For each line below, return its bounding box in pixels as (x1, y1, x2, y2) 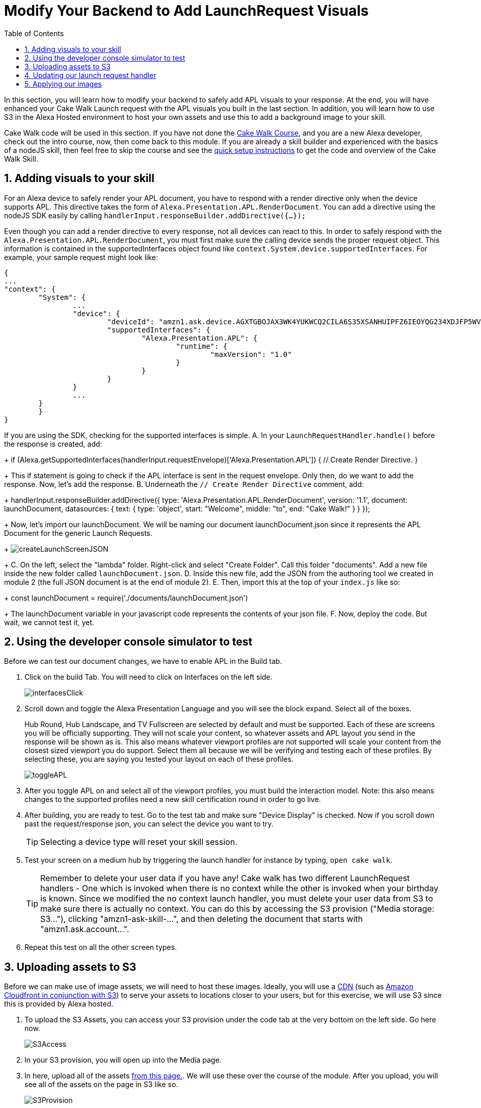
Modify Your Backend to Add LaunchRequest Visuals (4, 2, 369, 19)
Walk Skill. (4, 154, 38, 163)
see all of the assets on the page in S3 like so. (24, 1080, 178, 1089)
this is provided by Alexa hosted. (4, 999, 114, 1009)
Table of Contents (4, 29, 64, 38)
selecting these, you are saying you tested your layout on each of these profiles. (24, 755, 293, 764)
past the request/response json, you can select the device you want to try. (24, 819, 274, 829)
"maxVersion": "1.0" (210, 350, 292, 358)
